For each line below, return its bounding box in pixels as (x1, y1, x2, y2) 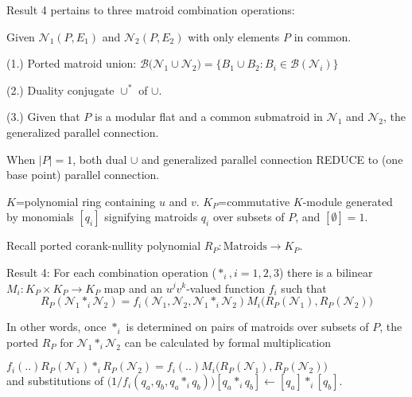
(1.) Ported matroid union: (6, 55, 137, 72)
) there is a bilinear (278, 263, 373, 280)
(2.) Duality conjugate (6, 81, 115, 98)
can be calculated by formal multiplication (124, 333, 332, 350)
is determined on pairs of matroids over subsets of (126, 318, 369, 335)
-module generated (302, 193, 393, 209)
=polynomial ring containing (15, 193, 156, 209)
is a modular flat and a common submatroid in (94, 108, 323, 125)
